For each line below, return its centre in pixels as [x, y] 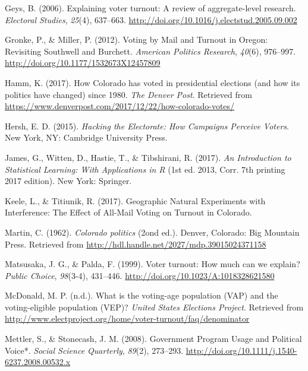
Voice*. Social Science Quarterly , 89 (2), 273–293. [94, 350]
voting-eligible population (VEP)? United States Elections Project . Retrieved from [154, 307]
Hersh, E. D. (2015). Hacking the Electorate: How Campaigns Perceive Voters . [147, 126]
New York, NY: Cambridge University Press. [86, 137]
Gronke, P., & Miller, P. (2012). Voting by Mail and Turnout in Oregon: [136, 39]
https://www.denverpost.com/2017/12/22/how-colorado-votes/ [120, 106]
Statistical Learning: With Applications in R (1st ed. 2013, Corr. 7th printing [145, 169]
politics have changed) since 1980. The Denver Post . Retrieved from [128, 94]
